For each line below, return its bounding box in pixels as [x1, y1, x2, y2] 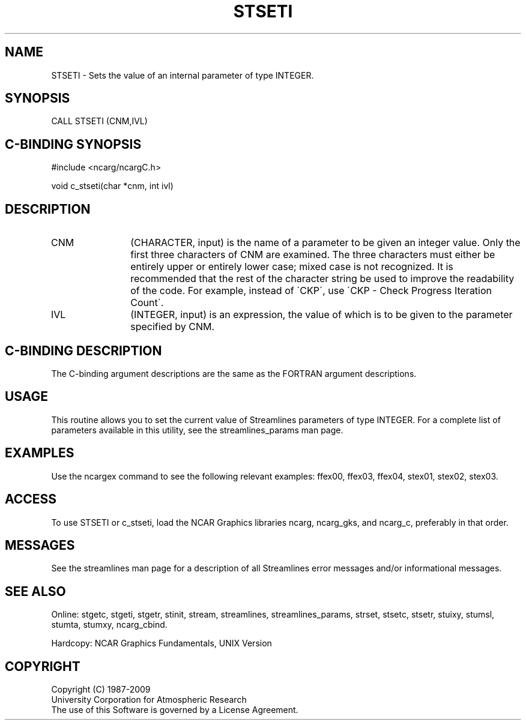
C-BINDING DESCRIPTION [5, 343, 162, 358]
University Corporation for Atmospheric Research [51, 694, 247, 705]
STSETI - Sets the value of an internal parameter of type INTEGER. [51, 70, 314, 80]
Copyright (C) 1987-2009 [51, 684, 151, 695]
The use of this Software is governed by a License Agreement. [51, 705, 298, 715]
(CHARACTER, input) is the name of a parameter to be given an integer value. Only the [130, 236, 521, 249]
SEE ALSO [5, 583, 66, 599]
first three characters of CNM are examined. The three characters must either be [130, 248, 495, 261]
